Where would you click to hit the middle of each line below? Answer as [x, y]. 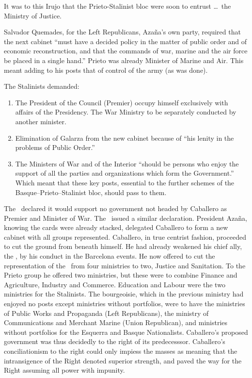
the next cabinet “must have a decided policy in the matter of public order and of [126, 41]
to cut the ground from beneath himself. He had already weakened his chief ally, [123, 246]
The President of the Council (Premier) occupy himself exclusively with [122, 102]
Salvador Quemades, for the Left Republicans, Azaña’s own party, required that [122, 32]
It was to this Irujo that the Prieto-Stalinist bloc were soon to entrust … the [118, 6]
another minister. [41, 121]
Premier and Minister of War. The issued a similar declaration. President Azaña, [126, 218]
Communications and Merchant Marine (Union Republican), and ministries [116, 322]
